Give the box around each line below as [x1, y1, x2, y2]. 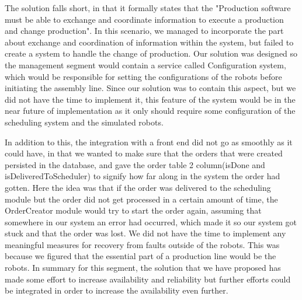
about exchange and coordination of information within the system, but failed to [5, 36, 294, 48]
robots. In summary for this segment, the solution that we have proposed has [5, 261, 281, 274]
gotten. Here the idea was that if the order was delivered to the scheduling [5, 181, 271, 193]
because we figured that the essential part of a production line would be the [5, 250, 276, 262]
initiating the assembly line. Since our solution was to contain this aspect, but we [5, 82, 296, 94]
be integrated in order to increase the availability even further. [5, 284, 228, 296]
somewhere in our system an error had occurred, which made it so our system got [5, 215, 297, 228]
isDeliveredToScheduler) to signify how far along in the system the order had [5, 170, 280, 182]
